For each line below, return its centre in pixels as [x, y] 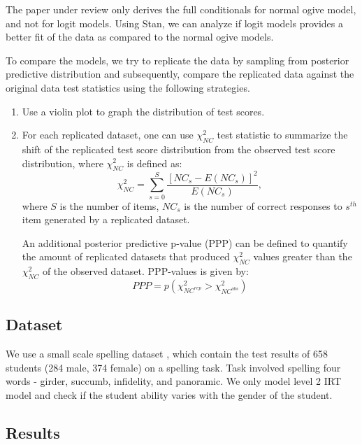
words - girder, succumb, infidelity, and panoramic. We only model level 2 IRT [174, 381]
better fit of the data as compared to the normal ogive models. [140, 37]
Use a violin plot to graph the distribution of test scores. [143, 111]
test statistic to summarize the [282, 135]
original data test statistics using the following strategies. [128, 87]
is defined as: [154, 163]
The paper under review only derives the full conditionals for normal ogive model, [181, 9]
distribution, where [63, 163]
